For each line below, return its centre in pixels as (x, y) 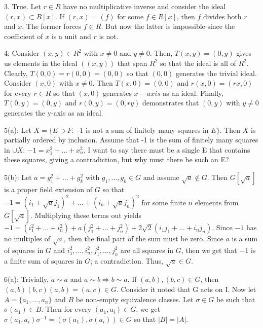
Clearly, (16, 73)
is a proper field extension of (48, 189)
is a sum (245, 238)
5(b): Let (18, 177)
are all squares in (147, 250)
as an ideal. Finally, (193, 93)
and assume (161, 177)
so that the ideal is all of (198, 63)
